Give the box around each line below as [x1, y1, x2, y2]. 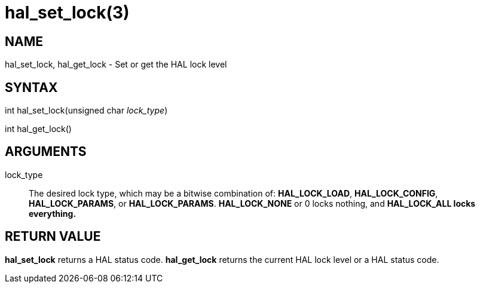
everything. [29, 208, 77, 219]
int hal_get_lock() [5, 124, 72, 134]
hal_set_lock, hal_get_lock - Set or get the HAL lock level [5, 59, 227, 70]
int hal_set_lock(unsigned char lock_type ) [5, 105, 168, 116]
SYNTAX [5, 79, 58, 95]
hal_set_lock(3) [5, 2, 130, 23]
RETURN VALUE [5, 229, 101, 244]
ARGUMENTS [5, 144, 87, 160]
